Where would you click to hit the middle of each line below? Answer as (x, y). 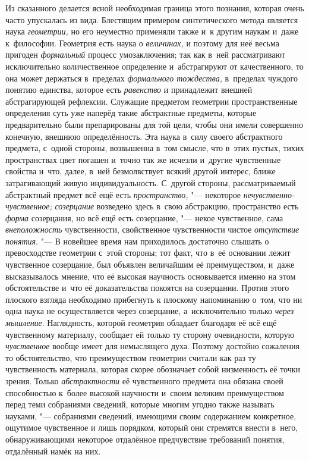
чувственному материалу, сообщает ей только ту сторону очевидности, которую (150, 334)
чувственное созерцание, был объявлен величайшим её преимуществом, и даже (150, 264)
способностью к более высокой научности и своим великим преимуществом (145, 392)
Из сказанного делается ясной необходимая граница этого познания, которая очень (155, 8)
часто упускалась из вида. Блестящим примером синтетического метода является (152, 19)
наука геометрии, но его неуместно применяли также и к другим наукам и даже (152, 31)
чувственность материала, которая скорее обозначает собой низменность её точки (153, 369)
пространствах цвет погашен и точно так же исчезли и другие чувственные (143, 159)
